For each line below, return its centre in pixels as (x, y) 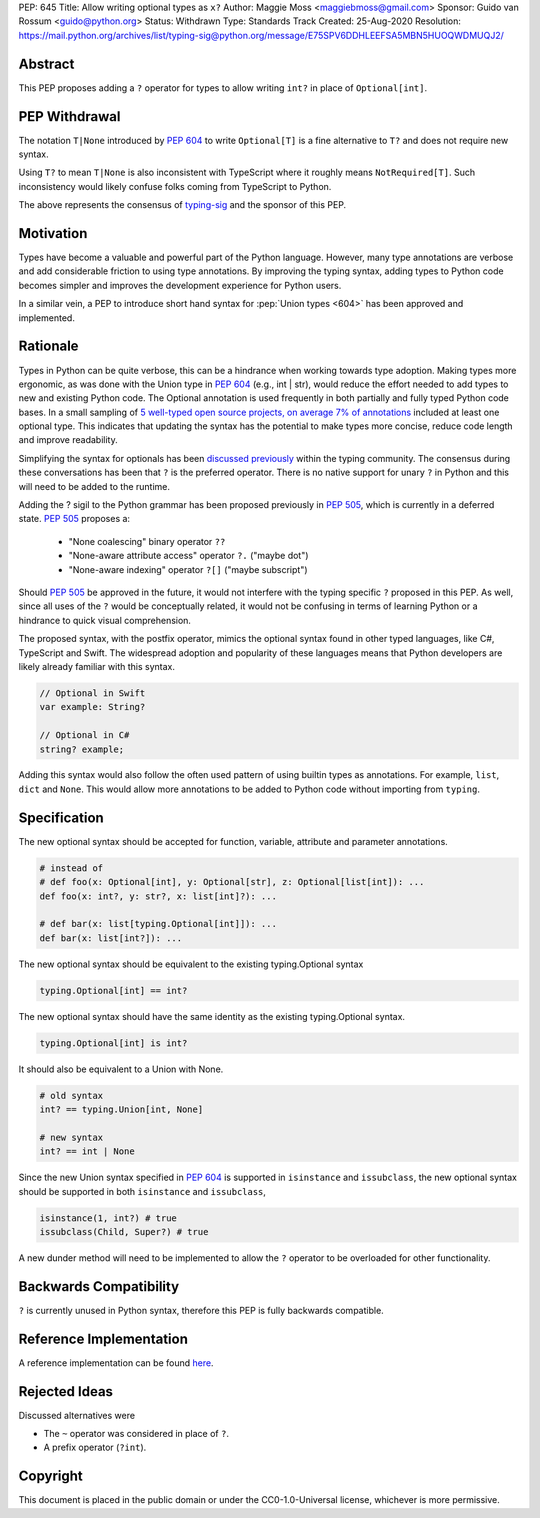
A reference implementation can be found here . (116, 1362)
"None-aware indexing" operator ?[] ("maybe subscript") (188, 569)
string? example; (82, 749)
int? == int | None (87, 1151)
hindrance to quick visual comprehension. (105, 620)
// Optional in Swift (92, 693)
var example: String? (92, 707)
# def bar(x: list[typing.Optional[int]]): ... (158, 924)
